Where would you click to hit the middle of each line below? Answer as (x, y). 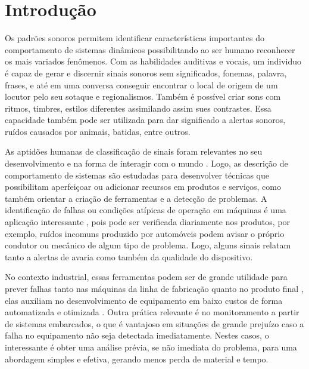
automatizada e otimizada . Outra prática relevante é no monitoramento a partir (152, 312)
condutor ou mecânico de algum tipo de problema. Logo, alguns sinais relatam (148, 245)
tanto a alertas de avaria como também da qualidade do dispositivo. (129, 256)
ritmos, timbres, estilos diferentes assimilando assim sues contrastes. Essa (138, 108)
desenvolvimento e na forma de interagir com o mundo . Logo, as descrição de (146, 163)
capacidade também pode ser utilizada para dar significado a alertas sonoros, (145, 120)
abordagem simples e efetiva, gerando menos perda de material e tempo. (137, 359)
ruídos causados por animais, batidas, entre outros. (98, 131)
